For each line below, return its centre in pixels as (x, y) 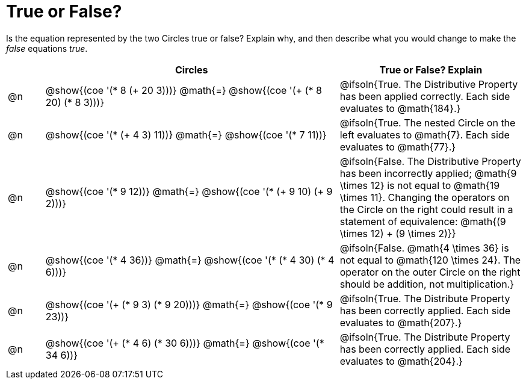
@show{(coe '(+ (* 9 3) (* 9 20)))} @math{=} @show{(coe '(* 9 (189, 304)
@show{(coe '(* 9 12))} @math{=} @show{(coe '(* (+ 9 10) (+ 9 (189, 191)
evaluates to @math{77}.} (398, 147)
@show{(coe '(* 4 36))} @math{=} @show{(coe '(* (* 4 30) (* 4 (190, 260)
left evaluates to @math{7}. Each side (425, 135)
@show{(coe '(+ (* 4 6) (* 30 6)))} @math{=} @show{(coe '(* (185, 343)
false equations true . (47, 48)
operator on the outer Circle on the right (430, 272)
